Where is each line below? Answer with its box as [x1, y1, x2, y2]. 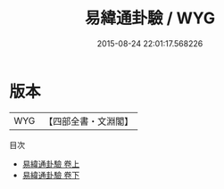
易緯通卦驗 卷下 [21, 169, 80, 180]
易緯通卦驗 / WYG [84, 8, 216, 29]
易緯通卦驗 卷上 [21, 158, 80, 169]
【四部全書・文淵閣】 [44, 115, 134, 127]
